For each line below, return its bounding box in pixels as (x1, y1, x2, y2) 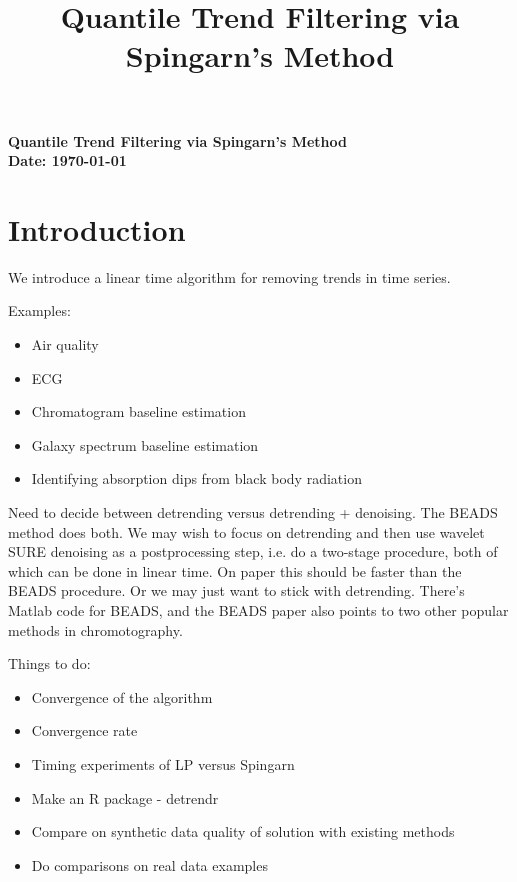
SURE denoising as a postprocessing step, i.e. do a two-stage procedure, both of (8, 541, 498, 562)
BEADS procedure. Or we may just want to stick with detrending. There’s (8, 580, 465, 601)
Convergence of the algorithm (31, 686, 213, 707)
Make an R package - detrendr (31, 787, 219, 808)
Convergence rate (31, 720, 138, 741)
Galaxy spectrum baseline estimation (31, 434, 259, 455)
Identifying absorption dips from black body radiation (31, 468, 362, 489)
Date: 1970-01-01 (8, 150, 127, 171)
